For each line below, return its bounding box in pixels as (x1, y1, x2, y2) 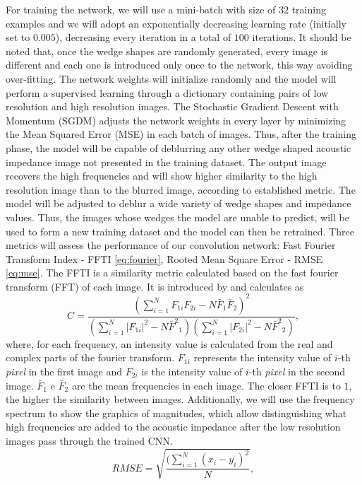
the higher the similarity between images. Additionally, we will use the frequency (6, 392, 355, 407)
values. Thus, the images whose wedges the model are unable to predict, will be (6, 209, 349, 224)
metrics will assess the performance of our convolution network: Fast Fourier (6, 238, 336, 252)
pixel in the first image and (6, 364, 122, 379)
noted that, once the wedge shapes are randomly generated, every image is (6, 43, 328, 58)
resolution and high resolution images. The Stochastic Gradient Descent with (6, 99, 339, 114)
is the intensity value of (141, 364, 243, 379)
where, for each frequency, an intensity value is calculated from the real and (6, 336, 333, 351)
